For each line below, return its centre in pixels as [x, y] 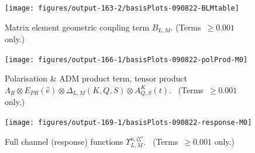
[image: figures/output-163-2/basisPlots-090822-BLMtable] [122, 8]
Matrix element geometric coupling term [77, 27]
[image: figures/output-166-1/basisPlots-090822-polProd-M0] [126, 59]
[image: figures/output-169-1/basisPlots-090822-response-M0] [128, 123]
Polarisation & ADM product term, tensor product [96, 78]
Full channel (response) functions [64, 141]
